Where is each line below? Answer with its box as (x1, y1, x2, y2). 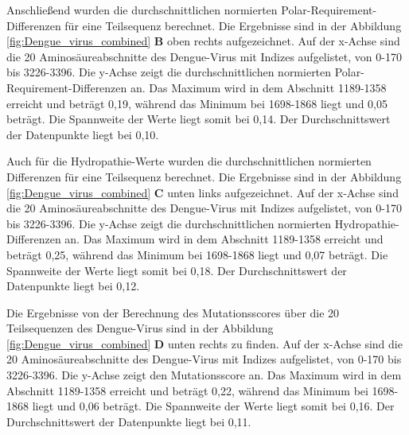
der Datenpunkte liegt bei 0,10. (6, 126, 159, 142)
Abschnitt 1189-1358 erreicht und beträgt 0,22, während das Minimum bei (6, 382, 368, 398)
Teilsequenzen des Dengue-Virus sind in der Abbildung (6, 320, 274, 336)
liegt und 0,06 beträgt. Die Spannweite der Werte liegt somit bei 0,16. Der (32, 398, 395, 414)
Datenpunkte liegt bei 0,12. (6, 278, 140, 294)
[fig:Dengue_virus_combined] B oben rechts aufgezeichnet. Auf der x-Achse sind (6, 33, 400, 49)
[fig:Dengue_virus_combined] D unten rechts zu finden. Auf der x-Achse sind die (6, 335, 403, 351)
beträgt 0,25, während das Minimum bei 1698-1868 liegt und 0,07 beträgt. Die (6, 246, 388, 262)
